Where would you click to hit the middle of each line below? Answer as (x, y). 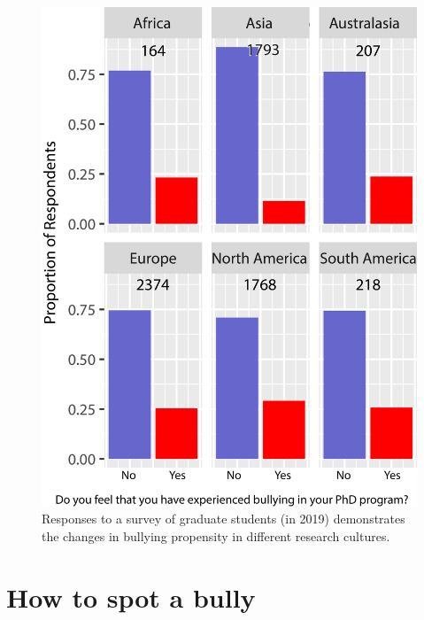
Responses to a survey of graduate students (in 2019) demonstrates (224, 519)
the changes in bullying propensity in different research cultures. (216, 536)
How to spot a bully (131, 597)
